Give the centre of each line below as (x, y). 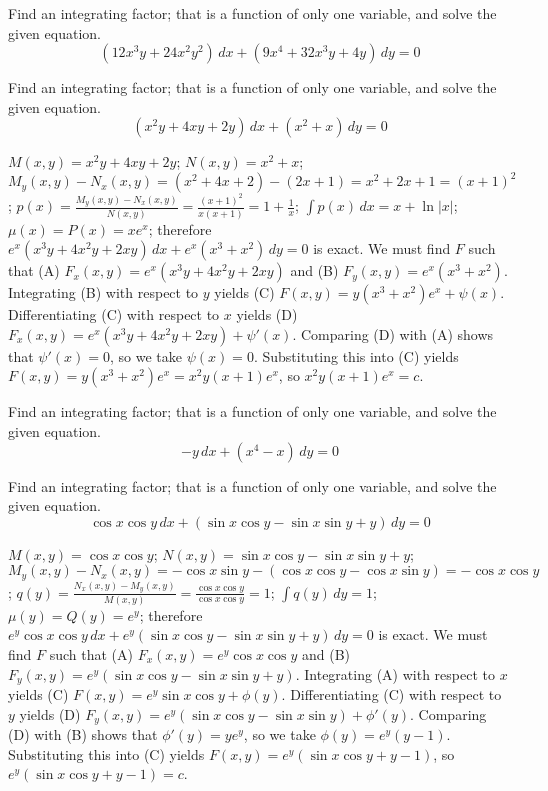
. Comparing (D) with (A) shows (393, 333)
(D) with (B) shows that (83, 734)
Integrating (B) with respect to (103, 292)
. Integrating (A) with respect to (395, 673)
